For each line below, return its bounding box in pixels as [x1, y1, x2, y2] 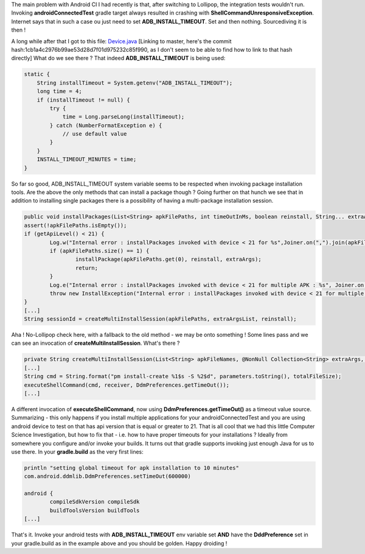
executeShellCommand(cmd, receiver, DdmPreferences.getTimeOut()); [24, 381, 230, 389]
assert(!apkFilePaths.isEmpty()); [24, 222, 127, 229]
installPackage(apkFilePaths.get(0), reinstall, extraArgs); [75, 256, 262, 263]
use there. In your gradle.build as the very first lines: [11, 448, 144, 455]
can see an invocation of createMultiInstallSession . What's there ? [11, 339, 180, 347]
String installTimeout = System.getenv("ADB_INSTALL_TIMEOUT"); [36, 79, 233, 86]
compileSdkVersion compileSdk [49, 499, 140, 505]
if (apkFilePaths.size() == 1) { [49, 247, 150, 254]
